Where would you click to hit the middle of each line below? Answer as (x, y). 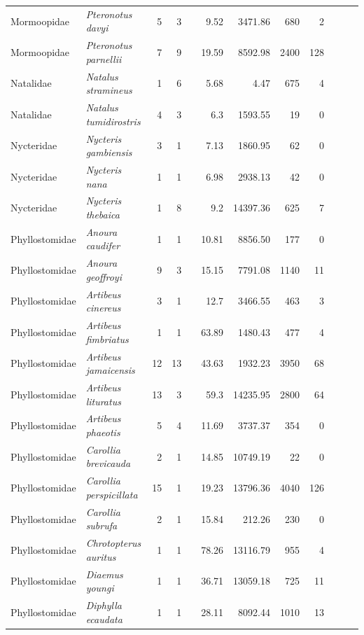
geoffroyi (104, 276)
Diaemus (104, 574)
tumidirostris (113, 121)
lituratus (103, 401)
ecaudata (104, 619)
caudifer (103, 245)
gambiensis (109, 152)
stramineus (109, 90)
